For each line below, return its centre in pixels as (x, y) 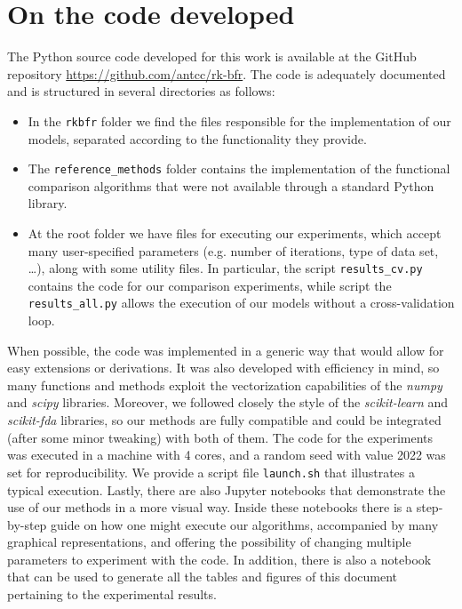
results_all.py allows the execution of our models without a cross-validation (241, 303)
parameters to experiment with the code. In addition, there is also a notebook (219, 559)
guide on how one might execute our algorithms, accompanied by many (245, 524)
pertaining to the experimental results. (112, 594)
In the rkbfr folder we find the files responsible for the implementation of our (239, 120)
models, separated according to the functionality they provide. (197, 138)
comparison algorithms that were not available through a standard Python (231, 185)
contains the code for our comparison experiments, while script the (210, 285)
